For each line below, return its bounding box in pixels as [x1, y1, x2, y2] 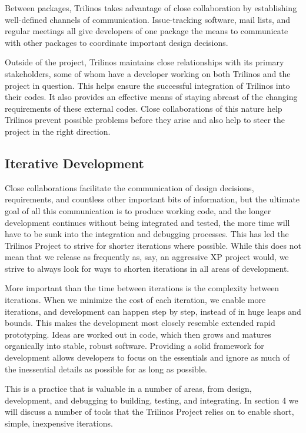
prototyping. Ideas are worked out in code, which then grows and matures [5, 328, 271, 340]
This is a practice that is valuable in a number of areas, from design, [5, 382, 252, 395]
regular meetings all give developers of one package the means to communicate [5, 25, 288, 37]
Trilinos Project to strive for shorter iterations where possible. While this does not [5, 239, 301, 251]
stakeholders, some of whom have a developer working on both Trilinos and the [5, 67, 291, 79]
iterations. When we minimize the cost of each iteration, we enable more [5, 294, 266, 306]
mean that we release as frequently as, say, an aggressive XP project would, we [5, 251, 289, 263]
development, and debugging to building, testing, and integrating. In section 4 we [5, 394, 298, 406]
